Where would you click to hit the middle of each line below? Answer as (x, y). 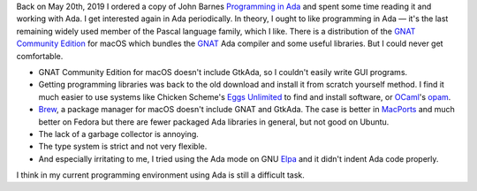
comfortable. (40, 56)
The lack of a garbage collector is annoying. (118, 134)
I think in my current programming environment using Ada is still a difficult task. (160, 175)
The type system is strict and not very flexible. (123, 147)
